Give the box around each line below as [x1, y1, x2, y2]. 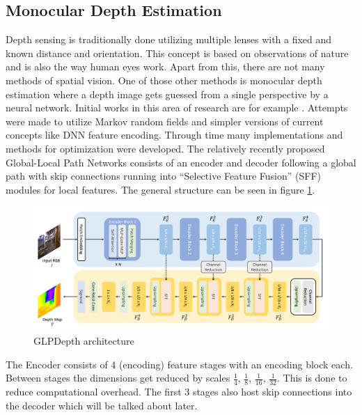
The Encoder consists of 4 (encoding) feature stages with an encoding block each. [6, 357, 353, 371]
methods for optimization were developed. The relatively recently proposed [6, 141, 325, 155]
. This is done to [276, 370, 347, 385]
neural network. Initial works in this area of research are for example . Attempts [6, 100, 348, 115]
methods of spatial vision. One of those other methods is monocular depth [6, 72, 322, 87]
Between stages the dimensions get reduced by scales [6, 370, 230, 385]
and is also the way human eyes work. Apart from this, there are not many [6, 59, 325, 74]
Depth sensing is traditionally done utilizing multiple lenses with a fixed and [6, 32, 332, 47]
